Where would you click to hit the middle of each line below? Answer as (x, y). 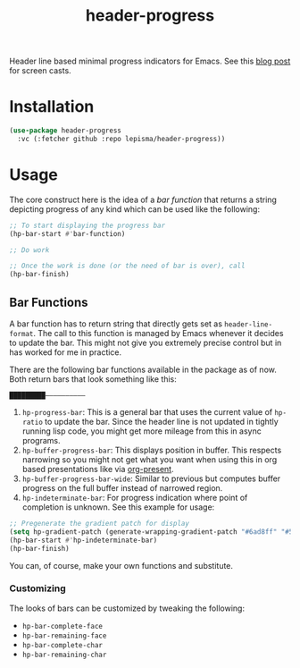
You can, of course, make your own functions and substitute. (121, 565)
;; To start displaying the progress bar (87, 225)
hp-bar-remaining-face (64, 636)
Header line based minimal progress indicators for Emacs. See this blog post (150, 61)
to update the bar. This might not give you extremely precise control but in (146, 342)
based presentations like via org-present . (98, 469)
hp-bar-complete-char (62, 645)
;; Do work (29, 250)
